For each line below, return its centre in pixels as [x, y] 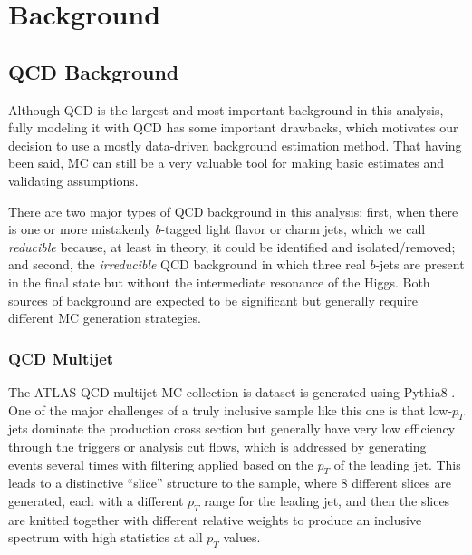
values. [242, 537]
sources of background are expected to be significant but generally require [213, 300]
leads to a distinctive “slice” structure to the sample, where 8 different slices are [230, 483]
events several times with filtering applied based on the [161, 464]
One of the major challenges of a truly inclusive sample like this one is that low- [231, 409]
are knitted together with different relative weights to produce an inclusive [215, 519]
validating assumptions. [73, 180]
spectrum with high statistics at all [106, 537]
